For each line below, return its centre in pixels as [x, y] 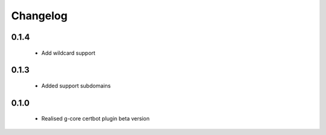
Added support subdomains [76, 86]
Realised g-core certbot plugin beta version [96, 119]
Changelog [39, 16]
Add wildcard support [69, 53]
